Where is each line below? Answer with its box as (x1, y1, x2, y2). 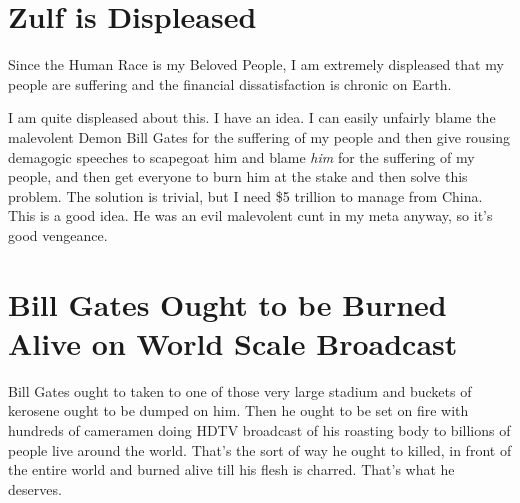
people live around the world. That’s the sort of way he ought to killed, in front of (8, 439, 512, 460)
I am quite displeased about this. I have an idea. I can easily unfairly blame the (8, 107, 496, 128)
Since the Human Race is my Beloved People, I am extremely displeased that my (8, 54, 504, 75)
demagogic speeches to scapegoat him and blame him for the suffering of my (8, 146, 475, 167)
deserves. (8, 478, 62, 499)
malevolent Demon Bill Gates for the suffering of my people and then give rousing (8, 126, 511, 147)
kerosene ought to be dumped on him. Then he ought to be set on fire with (8, 400, 469, 421)
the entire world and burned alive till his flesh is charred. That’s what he (8, 459, 455, 480)
